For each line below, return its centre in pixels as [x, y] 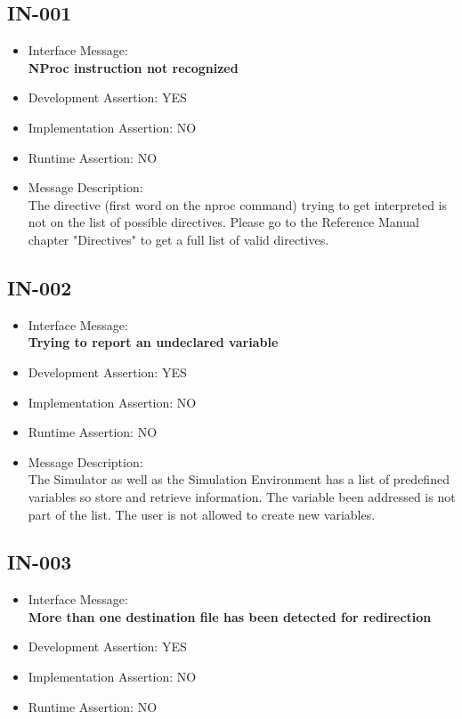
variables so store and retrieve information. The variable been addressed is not [242, 496]
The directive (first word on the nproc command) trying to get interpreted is [237, 204]
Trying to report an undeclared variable [153, 342]
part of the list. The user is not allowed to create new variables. [202, 514]
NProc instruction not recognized [133, 67]
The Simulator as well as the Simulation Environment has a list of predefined [239, 479]
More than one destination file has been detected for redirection [230, 616]
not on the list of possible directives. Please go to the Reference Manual [223, 222]
